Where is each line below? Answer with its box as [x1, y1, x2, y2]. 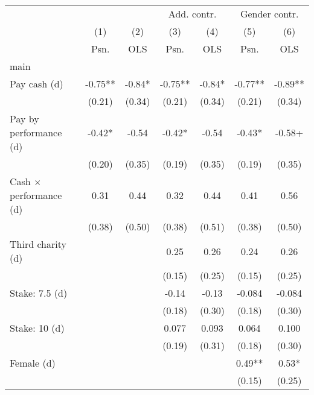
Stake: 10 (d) [10, 321, 65, 335]
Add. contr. [168, 7, 217, 21]
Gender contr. [240, 7, 299, 21]
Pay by [10, 112, 39, 125]
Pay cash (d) [10, 77, 63, 90]
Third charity [10, 237, 66, 251]
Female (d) [10, 356, 56, 370]
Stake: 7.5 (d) [10, 286, 68, 300]
